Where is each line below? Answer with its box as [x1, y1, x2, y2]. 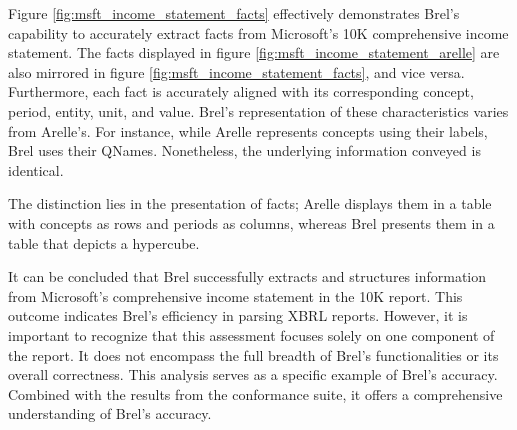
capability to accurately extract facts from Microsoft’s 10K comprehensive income [8, 22, 509, 43]
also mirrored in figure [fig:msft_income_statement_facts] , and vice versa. [8, 61, 465, 82]
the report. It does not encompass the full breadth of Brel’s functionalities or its [8, 344, 499, 365]
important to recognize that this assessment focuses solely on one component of [8, 324, 495, 345]
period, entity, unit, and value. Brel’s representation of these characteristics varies [8, 100, 509, 121]
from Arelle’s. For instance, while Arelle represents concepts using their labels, [8, 120, 488, 141]
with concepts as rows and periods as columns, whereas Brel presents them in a [8, 212, 495, 233]
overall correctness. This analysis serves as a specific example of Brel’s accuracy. [8, 364, 498, 385]
